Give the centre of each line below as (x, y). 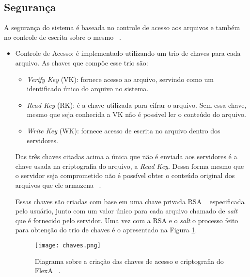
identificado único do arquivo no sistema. (88, 89)
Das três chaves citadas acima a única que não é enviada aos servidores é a (126, 156)
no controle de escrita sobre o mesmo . (62, 37)
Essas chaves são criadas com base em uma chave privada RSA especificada (130, 201)
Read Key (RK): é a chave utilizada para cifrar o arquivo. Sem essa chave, (137, 105)
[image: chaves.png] (68, 245)
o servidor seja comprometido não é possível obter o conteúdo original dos (125, 175)
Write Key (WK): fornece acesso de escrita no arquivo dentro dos (124, 130)
